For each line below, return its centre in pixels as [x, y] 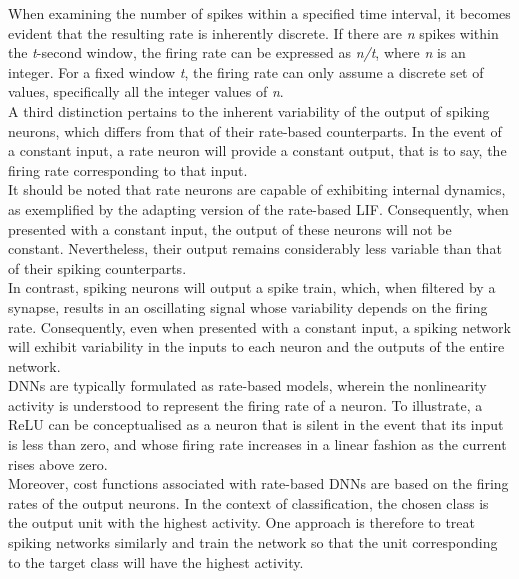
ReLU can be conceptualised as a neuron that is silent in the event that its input [256, 424]
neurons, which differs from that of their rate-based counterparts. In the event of [255, 130]
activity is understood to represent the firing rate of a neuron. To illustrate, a [245, 404]
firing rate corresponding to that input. [128, 169]
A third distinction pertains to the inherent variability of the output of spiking [249, 110]
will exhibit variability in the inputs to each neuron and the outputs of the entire [256, 346]
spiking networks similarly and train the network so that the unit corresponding [253, 542]
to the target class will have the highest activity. [156, 561]
